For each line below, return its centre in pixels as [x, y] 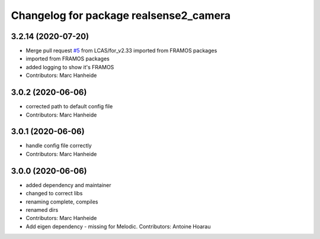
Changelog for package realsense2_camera [121, 15]
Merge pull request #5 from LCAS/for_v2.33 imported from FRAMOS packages [121, 51]
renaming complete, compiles [62, 202]
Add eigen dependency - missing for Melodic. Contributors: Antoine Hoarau [118, 226]
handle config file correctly [59, 146]
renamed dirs [42, 209]
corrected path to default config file [69, 106]
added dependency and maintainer [68, 185]
